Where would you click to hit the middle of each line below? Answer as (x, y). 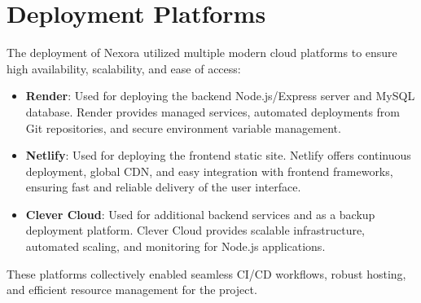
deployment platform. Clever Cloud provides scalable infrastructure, (195, 230)
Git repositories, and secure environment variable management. (183, 127)
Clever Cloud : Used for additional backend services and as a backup (200, 214)
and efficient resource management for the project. (132, 290)
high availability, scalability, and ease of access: (124, 68)
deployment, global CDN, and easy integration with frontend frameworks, (209, 171)
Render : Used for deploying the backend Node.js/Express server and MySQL (220, 96)
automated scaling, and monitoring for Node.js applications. (175, 246)
